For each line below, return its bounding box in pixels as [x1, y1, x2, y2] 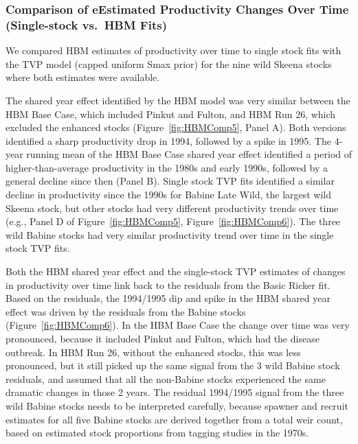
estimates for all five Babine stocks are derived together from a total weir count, [5, 412, 343, 426]
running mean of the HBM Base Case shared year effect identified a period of [26, 147, 352, 161]
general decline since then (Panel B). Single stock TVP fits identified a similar [5, 174, 335, 188]
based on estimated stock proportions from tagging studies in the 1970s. [5, 425, 309, 440]
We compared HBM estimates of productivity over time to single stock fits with [5, 43, 342, 58]
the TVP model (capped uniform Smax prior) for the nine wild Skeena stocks [5, 56, 332, 71]
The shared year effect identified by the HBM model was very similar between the [5, 93, 350, 107]
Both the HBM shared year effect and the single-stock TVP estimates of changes [5, 264, 346, 279]
